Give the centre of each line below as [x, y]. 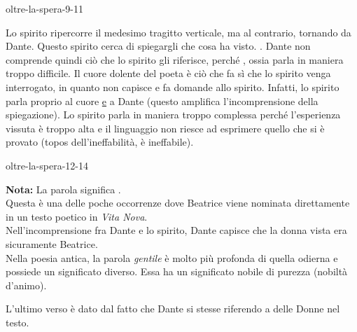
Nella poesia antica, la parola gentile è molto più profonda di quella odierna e [172, 257]
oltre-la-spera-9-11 [44, 8]
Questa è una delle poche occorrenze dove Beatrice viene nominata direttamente [178, 203]
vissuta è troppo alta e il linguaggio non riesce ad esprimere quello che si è [165, 128]
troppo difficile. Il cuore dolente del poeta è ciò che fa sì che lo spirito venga [168, 73]
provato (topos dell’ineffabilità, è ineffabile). [100, 142]
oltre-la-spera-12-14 [47, 165]
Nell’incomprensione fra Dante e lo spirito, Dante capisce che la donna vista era [176, 230]
